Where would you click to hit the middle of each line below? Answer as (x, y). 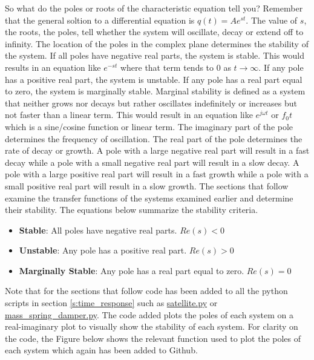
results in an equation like (53, 67)
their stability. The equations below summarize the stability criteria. (132, 210)
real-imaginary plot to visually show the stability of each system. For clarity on (152, 326)
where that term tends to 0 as (175, 67)
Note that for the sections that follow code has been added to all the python (146, 291)
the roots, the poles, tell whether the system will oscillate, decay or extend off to (154, 32)
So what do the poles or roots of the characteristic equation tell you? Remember (154, 8)
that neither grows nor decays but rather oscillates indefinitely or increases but (151, 103)
